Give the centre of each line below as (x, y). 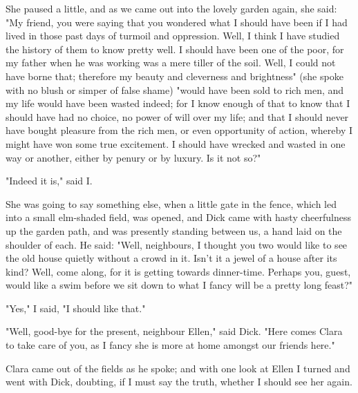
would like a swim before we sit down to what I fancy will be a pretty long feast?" (179, 285)
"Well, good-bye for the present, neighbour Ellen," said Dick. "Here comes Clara (174, 331)
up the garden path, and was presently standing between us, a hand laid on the (174, 230)
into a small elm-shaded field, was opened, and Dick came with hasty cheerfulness (178, 217)
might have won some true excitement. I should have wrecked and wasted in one (176, 143)
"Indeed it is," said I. (49, 181)
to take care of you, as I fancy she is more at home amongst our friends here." (170, 345)
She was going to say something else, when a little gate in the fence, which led (171, 203)
